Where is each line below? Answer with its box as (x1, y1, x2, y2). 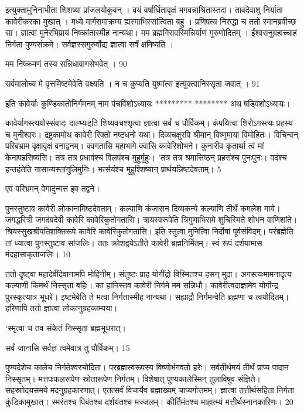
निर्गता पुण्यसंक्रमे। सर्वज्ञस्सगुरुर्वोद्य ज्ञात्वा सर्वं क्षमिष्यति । (5, 38, 174, 50)
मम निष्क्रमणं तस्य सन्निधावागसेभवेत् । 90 (5, 57, 127, 70)
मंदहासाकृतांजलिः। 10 (5, 248, 70, 260)
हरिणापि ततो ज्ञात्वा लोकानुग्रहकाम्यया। (5, 302, 118, 314)
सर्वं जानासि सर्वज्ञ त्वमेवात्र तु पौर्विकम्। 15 (5, 341, 130, 353)
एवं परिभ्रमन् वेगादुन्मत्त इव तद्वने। (5, 182, 100, 195)
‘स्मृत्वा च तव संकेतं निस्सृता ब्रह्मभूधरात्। (5, 322, 126, 334)
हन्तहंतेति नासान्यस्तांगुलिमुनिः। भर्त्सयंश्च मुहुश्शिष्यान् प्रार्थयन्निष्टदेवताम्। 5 (5, 162, 221, 175)
